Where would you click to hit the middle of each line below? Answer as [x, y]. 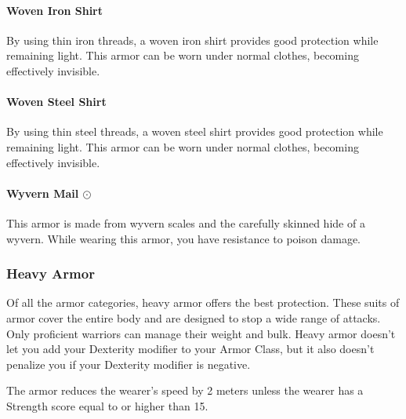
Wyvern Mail [43, 193]
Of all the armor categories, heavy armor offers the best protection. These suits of [203, 302]
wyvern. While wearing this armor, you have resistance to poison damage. [183, 238]
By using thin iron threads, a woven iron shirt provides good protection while [192, 40]
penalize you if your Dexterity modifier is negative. [129, 364]
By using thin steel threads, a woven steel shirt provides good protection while [195, 131]
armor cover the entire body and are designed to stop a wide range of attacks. [194, 317]
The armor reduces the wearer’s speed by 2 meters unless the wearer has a [185, 390]
